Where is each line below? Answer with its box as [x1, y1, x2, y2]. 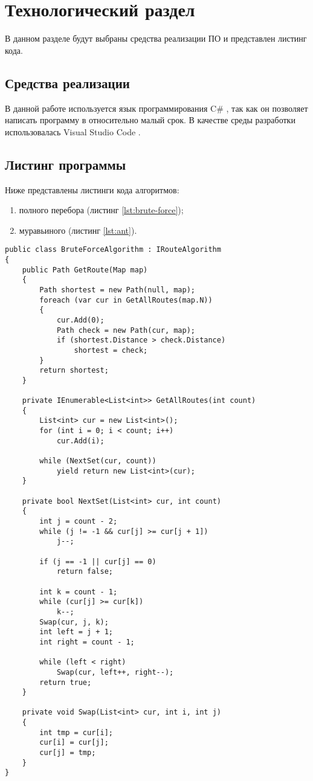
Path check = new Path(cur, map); [56, 326, 195, 335]
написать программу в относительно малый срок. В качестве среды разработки [5, 114, 295, 126]
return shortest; [39, 366, 109, 375]
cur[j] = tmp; [39, 748, 96, 757]
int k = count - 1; [39, 587, 118, 596]
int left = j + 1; [39, 628, 113, 637]
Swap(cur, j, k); [39, 617, 109, 626]
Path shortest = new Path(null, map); [39, 285, 195, 294]
